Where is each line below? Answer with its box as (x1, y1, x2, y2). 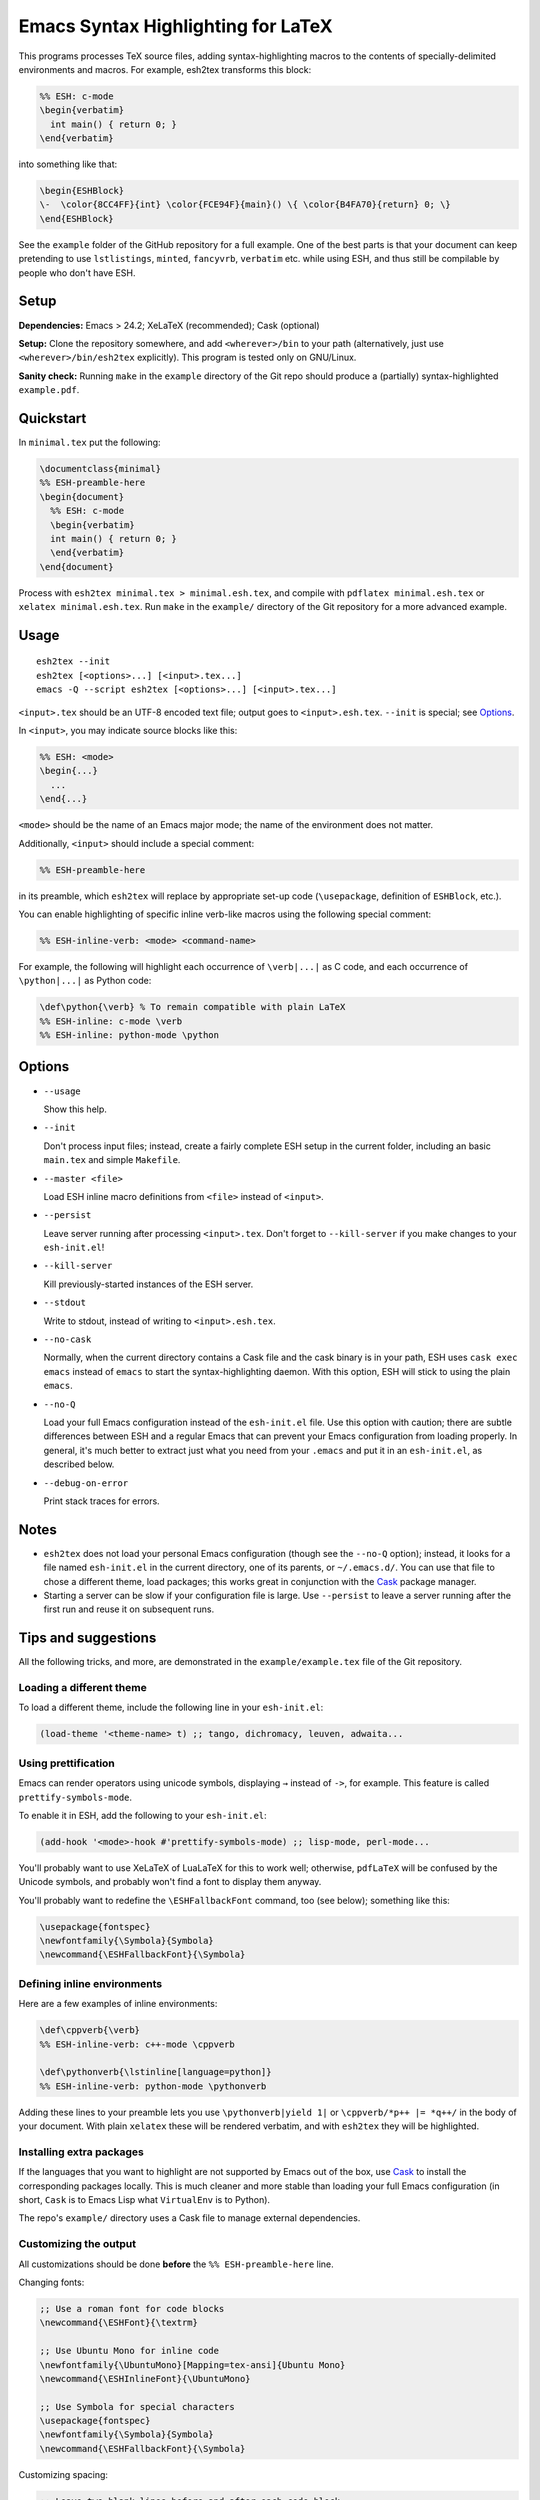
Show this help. (43, 1103, 107, 1115)
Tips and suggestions (18, 1630, 157, 1647)
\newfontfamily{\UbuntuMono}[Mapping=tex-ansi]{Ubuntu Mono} (39, 2359, 346, 2370)
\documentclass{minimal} (39, 463, 162, 474)
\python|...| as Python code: (18, 975, 152, 987)
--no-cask (43, 1334, 92, 1345)
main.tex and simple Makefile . (43, 1154, 181, 1166)
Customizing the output (18, 2237, 137, 2251)
